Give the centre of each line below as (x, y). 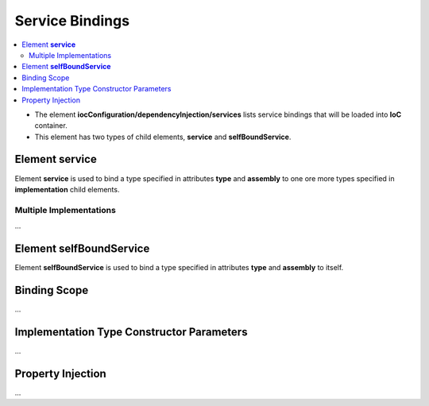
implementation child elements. (67, 189)
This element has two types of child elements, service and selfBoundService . (163, 137)
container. (51, 126)
